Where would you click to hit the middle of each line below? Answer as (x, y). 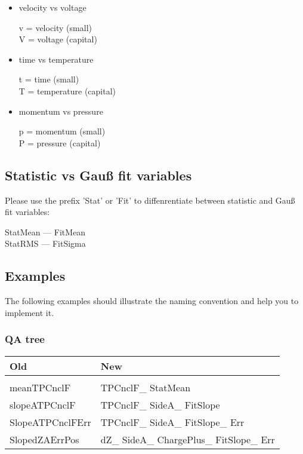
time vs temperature (56, 59)
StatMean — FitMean (45, 231)
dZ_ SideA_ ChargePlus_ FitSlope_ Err (188, 439)
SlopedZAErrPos (44, 439)
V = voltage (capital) (58, 39)
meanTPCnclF (40, 387)
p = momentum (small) (62, 131)
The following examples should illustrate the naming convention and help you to (152, 301)
